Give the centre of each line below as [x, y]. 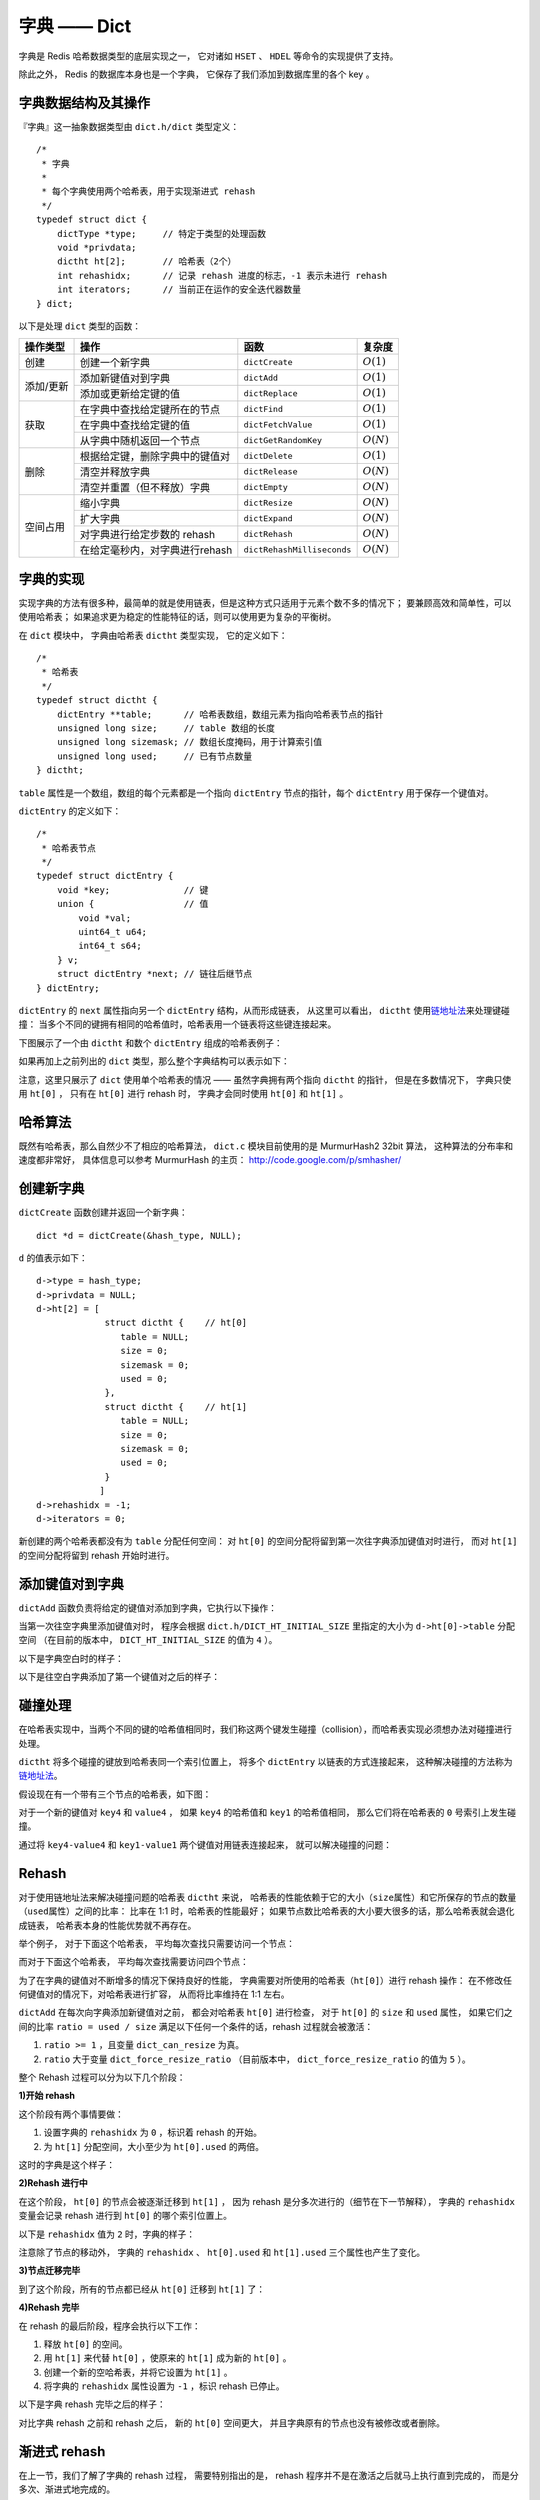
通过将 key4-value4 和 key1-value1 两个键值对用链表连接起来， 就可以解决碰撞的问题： [205, 1844]
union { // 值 [132, 904]
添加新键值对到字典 [124, 378]
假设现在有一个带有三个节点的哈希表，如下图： [115, 1794]
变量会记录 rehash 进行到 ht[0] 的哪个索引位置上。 [125, 2216]
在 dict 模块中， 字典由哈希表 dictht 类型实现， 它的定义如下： [153, 635]
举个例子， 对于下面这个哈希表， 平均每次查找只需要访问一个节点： [156, 1943]
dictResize [268, 502]
